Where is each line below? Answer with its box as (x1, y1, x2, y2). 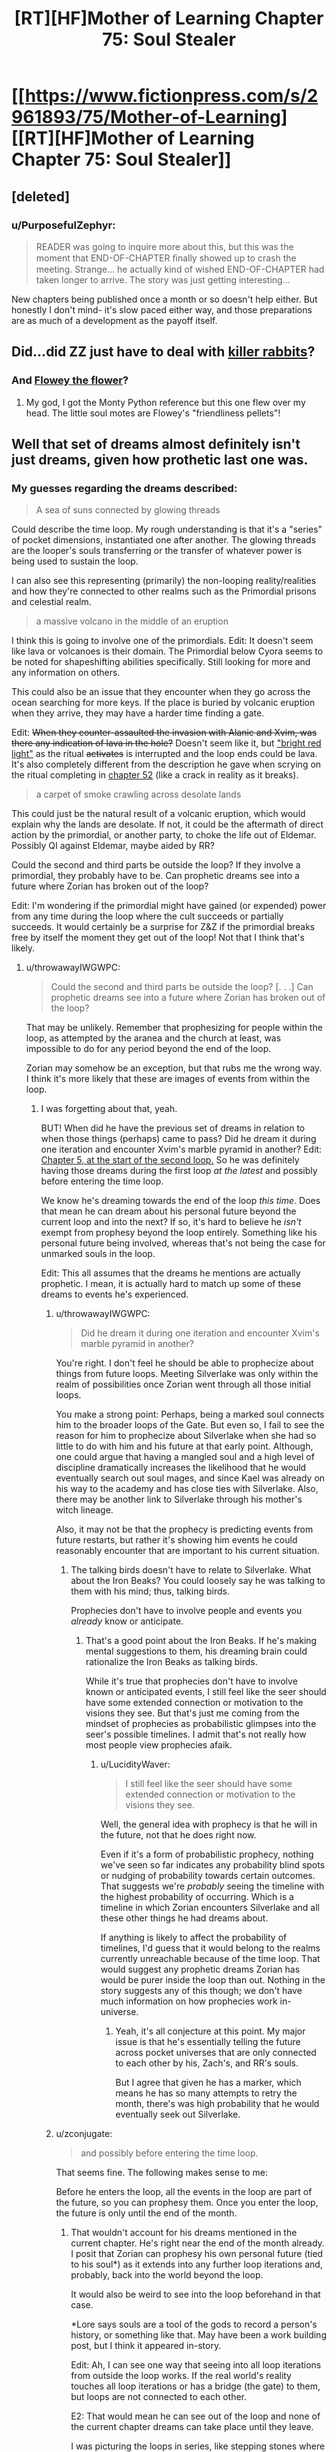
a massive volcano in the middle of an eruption (35, 615, 229, 627)
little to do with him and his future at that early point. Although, (55, 1440, 314, 1452)
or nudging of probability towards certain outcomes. (100, 1870, 316, 1882)
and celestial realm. (11, 596, 92, 608)
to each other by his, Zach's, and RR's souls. (115, 2057, 299, 2069)
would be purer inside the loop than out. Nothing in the (100, 1974, 326, 1986)
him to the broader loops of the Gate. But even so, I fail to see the (55, 1419, 325, 1431)
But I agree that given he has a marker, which (115, 2077, 302, 2089)
